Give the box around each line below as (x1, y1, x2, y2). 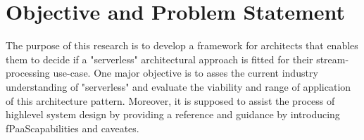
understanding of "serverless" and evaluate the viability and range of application (6, 79, 351, 94)
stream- (316, 51, 349, 66)
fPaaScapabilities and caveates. (6, 120, 139, 135)
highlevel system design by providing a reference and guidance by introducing (6, 107, 340, 122)
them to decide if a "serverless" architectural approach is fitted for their (6, 51, 313, 66)
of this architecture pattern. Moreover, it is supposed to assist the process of (6, 93, 335, 108)
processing (6, 65, 50, 80)
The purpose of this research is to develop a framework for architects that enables (6, 38, 358, 53)
